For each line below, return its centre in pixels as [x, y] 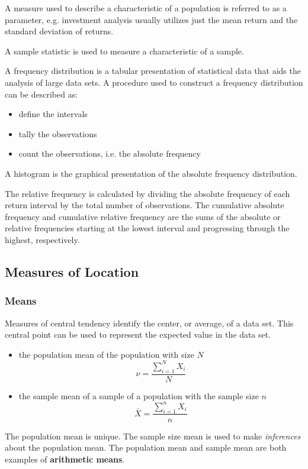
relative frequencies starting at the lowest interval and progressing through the [147, 228]
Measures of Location [72, 271]
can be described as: [41, 94]
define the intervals [53, 114]
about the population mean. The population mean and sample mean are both [146, 447]
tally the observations [58, 133]
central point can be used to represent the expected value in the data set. [138, 334]
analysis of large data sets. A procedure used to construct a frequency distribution [154, 82]
